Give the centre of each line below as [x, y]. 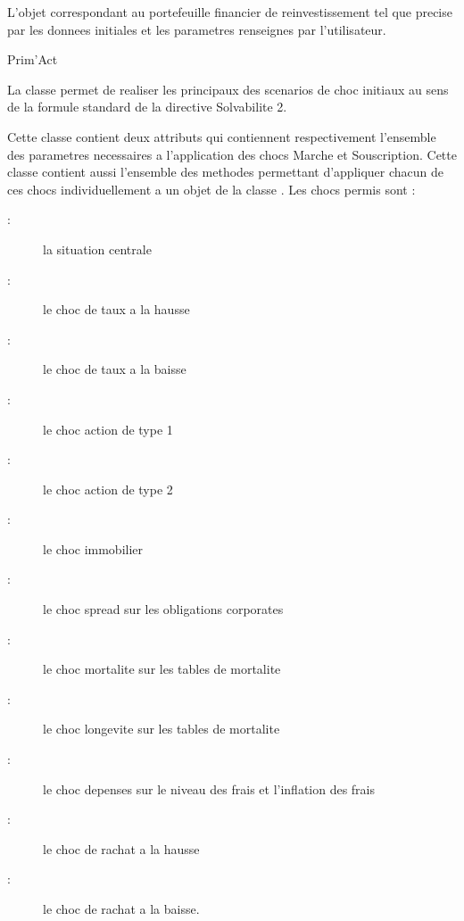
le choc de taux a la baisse [115, 369]
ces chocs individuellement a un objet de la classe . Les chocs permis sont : [211, 189]
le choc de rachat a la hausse [121, 848]
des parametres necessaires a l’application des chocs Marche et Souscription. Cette [232, 154]
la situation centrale [97, 249]
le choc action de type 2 [108, 489]
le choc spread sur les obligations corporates [163, 609]
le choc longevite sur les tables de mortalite [162, 729]
